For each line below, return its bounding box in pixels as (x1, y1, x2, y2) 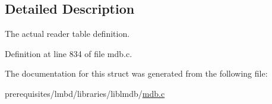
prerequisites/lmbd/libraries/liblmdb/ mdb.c (5, 87, 165, 99)
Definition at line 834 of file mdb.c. (5, 47, 132, 59)
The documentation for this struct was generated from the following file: (5, 67, 268, 80)
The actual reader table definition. (5, 27, 130, 40)
